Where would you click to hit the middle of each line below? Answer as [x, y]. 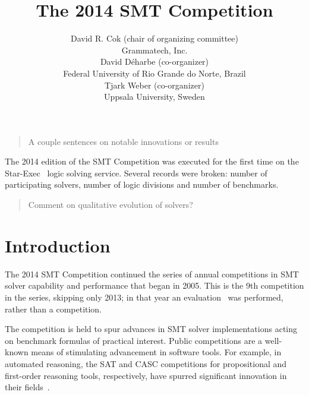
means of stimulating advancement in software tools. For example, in [156, 352]
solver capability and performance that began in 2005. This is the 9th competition [154, 285]
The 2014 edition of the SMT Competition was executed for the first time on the [152, 161]
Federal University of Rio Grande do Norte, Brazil [154, 73]
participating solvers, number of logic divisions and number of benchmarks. [142, 184]
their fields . [27, 387]
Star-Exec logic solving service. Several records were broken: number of [136, 173]
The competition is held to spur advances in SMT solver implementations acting [151, 329]
